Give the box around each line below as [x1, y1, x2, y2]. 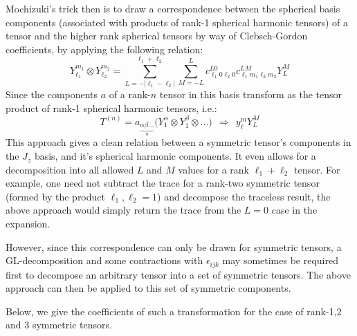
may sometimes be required [222, 253, 338, 268]
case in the [271, 203, 318, 217]
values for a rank [178, 162, 250, 176]
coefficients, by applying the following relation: [6, 41, 203, 56]
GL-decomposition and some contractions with [6, 253, 203, 268]
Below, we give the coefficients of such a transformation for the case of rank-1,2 [6, 304, 342, 318]
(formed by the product [6, 189, 105, 203]
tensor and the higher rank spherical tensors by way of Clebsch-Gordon [6, 28, 308, 43]
